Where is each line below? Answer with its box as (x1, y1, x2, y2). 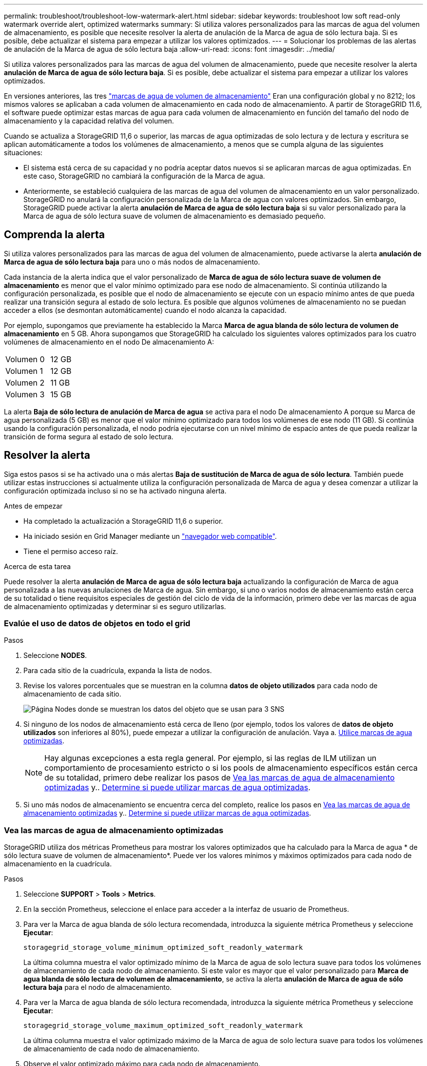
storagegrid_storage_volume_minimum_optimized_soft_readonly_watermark (23, 943, 303, 952)
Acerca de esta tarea (4, 562, 71, 571)
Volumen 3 (5, 389, 45, 399)
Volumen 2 (5, 377, 45, 388)
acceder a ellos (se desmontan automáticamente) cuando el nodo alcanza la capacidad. (4, 306, 287, 314)
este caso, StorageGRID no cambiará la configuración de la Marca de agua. (23, 172, 265, 180)
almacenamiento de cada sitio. (23, 690, 121, 698)
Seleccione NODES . (23, 651, 87, 660)
